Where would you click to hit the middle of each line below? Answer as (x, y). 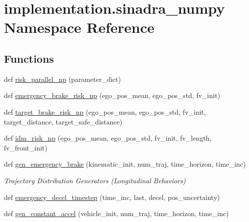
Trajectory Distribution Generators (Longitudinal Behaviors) (95, 180)
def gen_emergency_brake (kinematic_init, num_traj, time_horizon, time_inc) (125, 164)
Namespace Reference (79, 27)
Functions (29, 58)
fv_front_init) (26, 147)
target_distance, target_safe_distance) (63, 121)
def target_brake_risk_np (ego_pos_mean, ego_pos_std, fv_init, (105, 111)
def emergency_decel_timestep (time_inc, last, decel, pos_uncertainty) (112, 197)
